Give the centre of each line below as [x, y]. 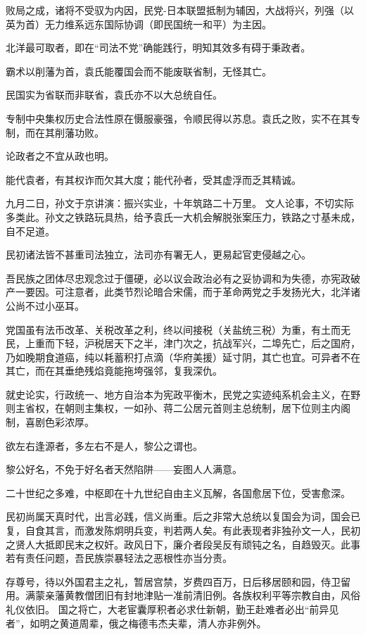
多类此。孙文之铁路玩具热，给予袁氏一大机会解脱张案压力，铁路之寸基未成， [183, 216]
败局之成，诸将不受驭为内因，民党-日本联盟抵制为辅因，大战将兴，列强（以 [180, 10]
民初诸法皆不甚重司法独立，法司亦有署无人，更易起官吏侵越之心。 [158, 254]
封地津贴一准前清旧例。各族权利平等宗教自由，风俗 [242, 595]
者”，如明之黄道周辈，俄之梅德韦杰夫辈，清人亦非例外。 [136, 623]
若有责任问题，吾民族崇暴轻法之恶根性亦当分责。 [119, 558]
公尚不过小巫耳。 [45, 305]
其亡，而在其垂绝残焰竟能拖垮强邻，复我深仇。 [114, 371]
